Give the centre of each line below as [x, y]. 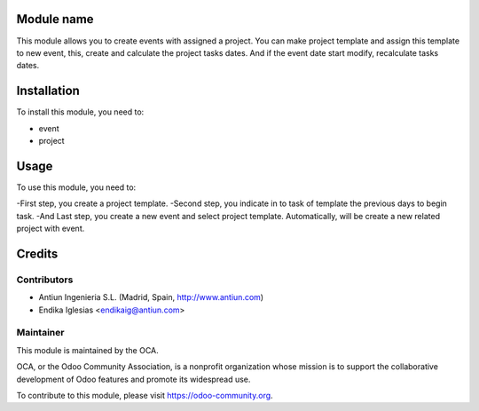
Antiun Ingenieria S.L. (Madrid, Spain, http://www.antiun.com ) [151, 297]
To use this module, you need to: [76, 187]
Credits [37, 253]
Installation [48, 91]
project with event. [51, 229]
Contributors [45, 280]
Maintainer [40, 333]
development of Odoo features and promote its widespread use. [133, 379]
